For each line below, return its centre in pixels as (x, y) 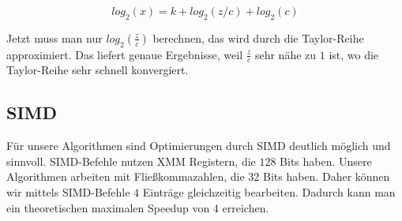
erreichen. (246, 207)
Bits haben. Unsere (326, 161)
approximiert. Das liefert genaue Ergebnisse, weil (125, 54)
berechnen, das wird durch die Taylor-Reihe (258, 37)
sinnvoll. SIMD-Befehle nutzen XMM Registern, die (131, 161)
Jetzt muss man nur (54, 37)
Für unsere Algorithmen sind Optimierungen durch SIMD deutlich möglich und (199, 146)
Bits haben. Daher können (327, 176)
